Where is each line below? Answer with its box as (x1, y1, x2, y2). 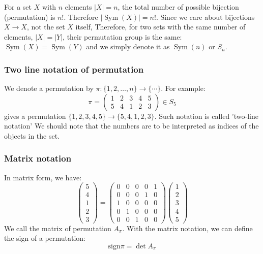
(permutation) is (4, 11, 55, 22)
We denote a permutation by (4, 83, 94, 93)
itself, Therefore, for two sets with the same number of (75, 21, 246, 32)
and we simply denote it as (86, 41, 170, 52)
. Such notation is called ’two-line (154, 110, 258, 121)
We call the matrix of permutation (4, 223, 111, 233)
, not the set (26, 21, 65, 32)
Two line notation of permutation (4, 62, 144, 75)
